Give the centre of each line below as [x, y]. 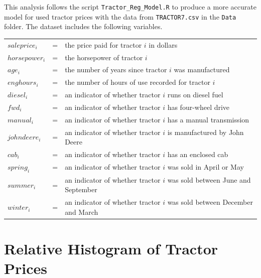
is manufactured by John [206, 132]
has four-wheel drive [199, 107]
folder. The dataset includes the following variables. [83, 26]
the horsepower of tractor [104, 57]
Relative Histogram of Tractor [111, 249]
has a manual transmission [208, 119]
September [81, 189]
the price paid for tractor [103, 44]
